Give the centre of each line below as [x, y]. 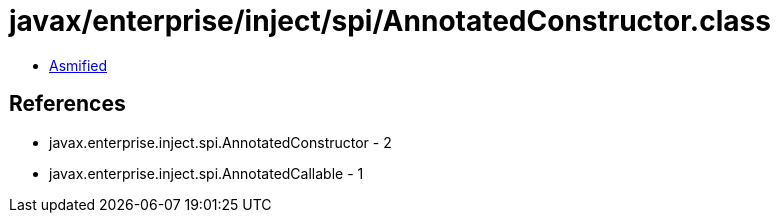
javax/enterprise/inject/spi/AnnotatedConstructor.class [390, 21]
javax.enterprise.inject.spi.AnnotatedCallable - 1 [206, 173]
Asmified [78, 65]
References [67, 104]
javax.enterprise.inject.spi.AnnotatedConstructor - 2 [220, 142]
